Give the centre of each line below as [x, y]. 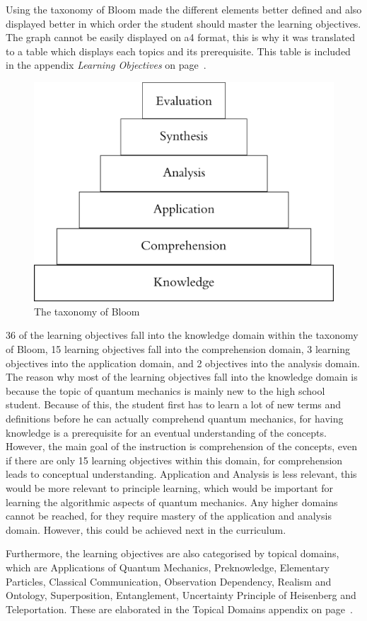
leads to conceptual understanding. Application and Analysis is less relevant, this [181, 474]
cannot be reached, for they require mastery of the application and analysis [169, 516]
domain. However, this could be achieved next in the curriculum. [146, 529]
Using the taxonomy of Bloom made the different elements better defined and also [184, 9]
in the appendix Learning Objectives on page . [106, 65]
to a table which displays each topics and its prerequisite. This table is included [178, 51]
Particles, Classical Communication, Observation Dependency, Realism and [169, 581]
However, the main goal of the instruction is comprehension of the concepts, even [181, 446]
